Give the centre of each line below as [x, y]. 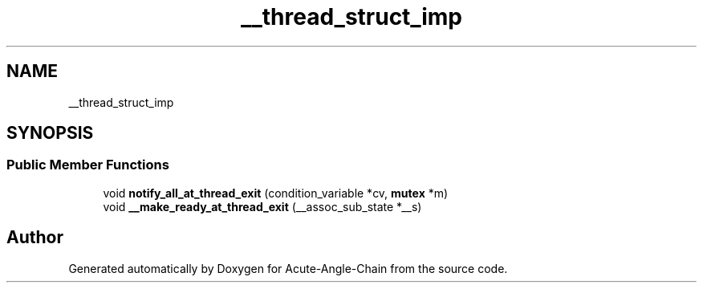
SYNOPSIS [50, 133]
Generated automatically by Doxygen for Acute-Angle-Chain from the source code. [288, 268]
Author [35, 238]
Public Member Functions [88, 165]
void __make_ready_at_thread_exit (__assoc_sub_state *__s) [262, 206]
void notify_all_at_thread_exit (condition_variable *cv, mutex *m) [276, 193]
